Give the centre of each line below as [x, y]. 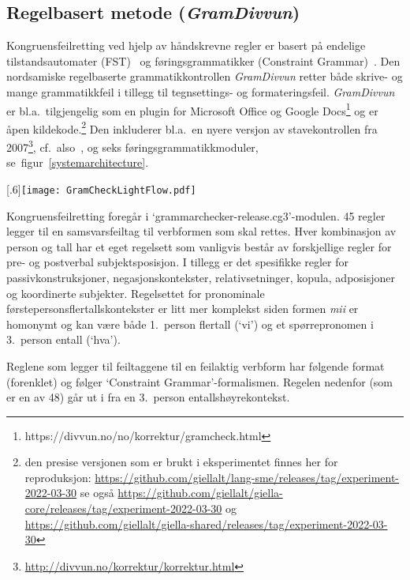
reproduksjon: [58, 477]
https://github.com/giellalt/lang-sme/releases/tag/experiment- [247, 477]
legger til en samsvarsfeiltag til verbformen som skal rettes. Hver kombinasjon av [201, 231]
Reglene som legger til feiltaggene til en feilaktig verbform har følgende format [196, 365]
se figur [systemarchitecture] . [78, 162]
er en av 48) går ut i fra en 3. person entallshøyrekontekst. [148, 397]
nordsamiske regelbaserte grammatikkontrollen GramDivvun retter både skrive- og [205, 76]
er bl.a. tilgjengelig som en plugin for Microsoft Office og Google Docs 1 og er [192, 109]
